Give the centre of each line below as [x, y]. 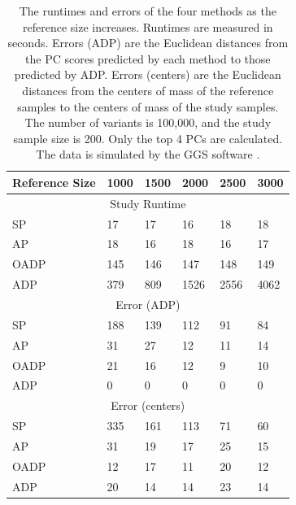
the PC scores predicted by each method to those [148, 58]
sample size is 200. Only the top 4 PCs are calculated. [148, 138]
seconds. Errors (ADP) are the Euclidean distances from [148, 43]
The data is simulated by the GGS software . [148, 154]
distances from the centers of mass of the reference [148, 90]
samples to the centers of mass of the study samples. [148, 106]
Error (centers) [148, 405]
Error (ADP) [148, 304]
